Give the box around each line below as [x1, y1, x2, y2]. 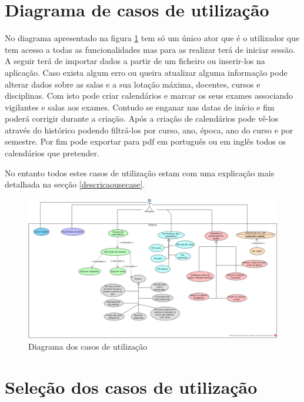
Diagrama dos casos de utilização [28, 340, 148, 353]
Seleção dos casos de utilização [5, 374, 258, 398]
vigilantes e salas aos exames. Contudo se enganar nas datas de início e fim [5, 101, 275, 113]
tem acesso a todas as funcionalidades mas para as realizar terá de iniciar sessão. [5, 43, 296, 55]
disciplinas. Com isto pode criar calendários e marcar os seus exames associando [5, 89, 293, 102]
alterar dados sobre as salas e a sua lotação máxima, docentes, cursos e [5, 78, 260, 90]
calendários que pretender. [5, 147, 99, 159]
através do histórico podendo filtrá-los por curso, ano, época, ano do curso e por [5, 123, 293, 136]
